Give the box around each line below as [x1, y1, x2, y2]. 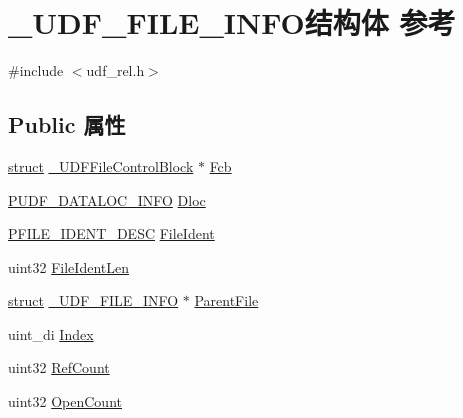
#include [8, 60, 64, 81]
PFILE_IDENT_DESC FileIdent [8, 223, 215, 244]
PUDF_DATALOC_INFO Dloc [8, 189, 206, 210]
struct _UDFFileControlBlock [8, 155, 194, 176]
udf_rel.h [86, 60, 145, 81]
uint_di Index [8, 323, 94, 344]
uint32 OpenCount [8, 391, 122, 412]
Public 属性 [8, 109, 126, 140]
